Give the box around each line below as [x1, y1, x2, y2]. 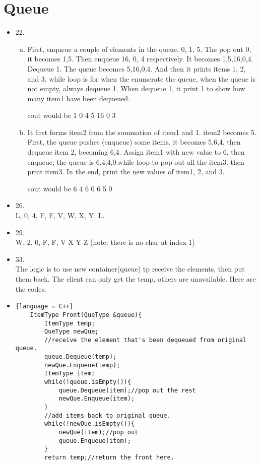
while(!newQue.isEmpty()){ [44, 420, 135, 428]
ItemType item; [44, 370, 95, 377]
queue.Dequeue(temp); [44, 353, 117, 361]
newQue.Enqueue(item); [58, 395, 135, 403]
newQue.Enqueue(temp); [44, 361, 120, 369]
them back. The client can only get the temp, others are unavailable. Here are [15, 274, 256, 284]
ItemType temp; [44, 319, 95, 327]
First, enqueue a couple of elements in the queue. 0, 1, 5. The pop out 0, [27, 43, 251, 54]
